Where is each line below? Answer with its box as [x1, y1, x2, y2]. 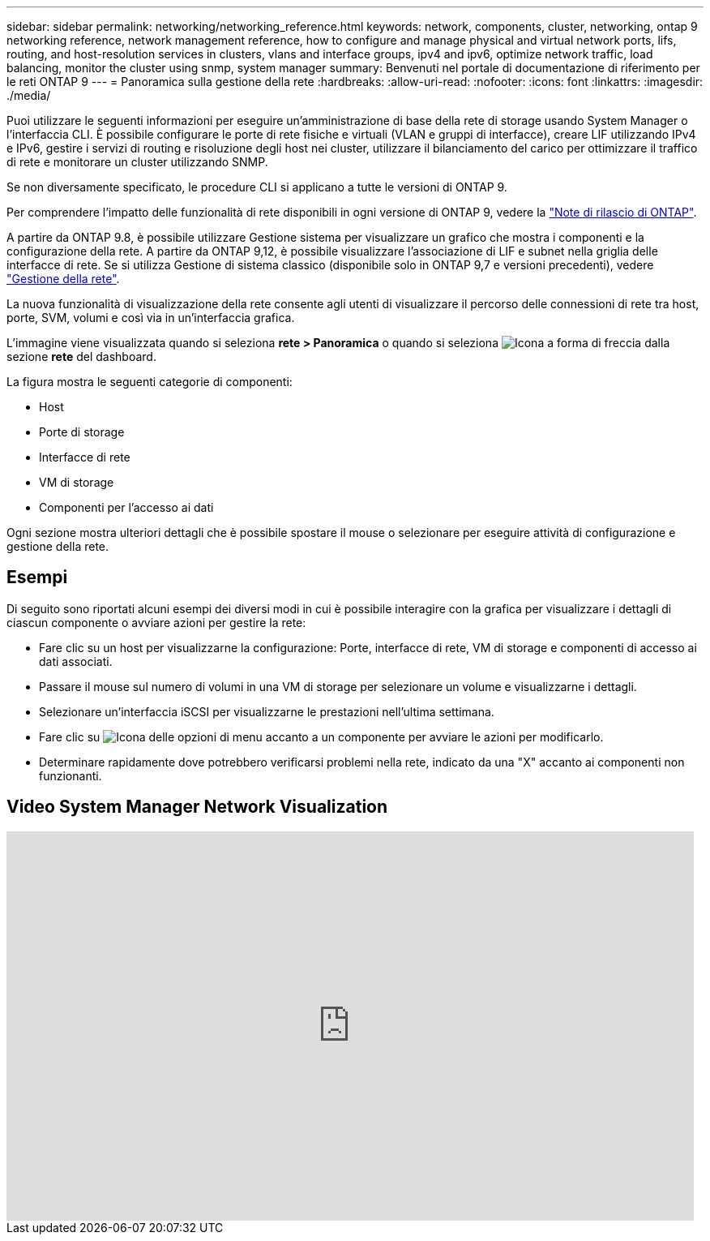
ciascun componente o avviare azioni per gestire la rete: [6, 615, 306, 629]
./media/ [6, 88, 51, 102]
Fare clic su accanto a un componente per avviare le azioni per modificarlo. [39, 729, 604, 744]
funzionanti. [39, 768, 102, 783]
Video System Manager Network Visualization [6, 797, 388, 818]
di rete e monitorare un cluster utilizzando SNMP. [6, 155, 268, 169]
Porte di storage [39, 425, 125, 439]
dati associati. [39, 654, 113, 668]
